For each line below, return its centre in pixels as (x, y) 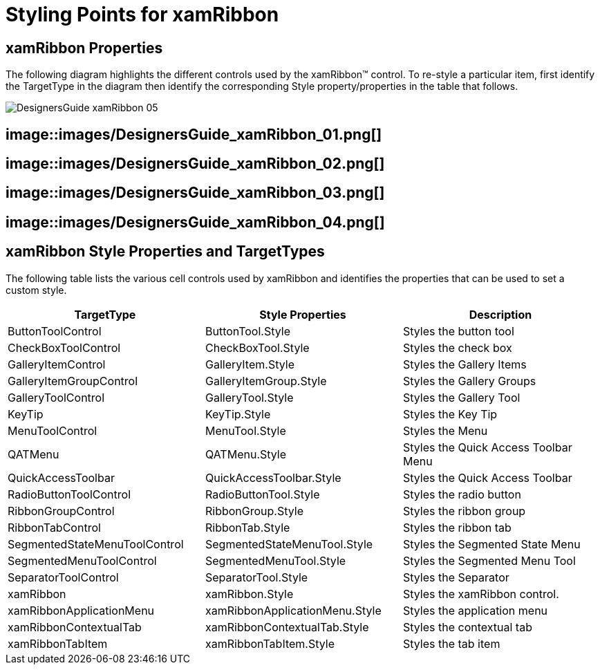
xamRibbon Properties (84, 48)
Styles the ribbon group (464, 511)
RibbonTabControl (54, 527)
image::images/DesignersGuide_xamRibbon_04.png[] (195, 222)
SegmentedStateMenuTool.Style (289, 544)
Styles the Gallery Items (465, 364)
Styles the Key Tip (450, 414)
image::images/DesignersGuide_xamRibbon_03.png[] (195, 193)
